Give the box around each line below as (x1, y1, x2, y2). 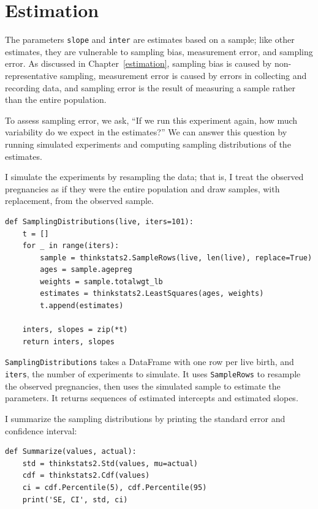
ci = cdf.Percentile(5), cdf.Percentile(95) (22, 483, 207, 492)
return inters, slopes (22, 337, 115, 346)
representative (5, 69, 58, 81)
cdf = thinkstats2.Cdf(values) (22, 471, 150, 480)
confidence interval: (5, 424, 77, 437)
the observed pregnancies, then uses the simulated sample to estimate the (5, 379, 281, 392)
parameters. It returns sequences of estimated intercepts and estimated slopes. (5, 391, 298, 404)
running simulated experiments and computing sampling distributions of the (5, 137, 291, 150)
